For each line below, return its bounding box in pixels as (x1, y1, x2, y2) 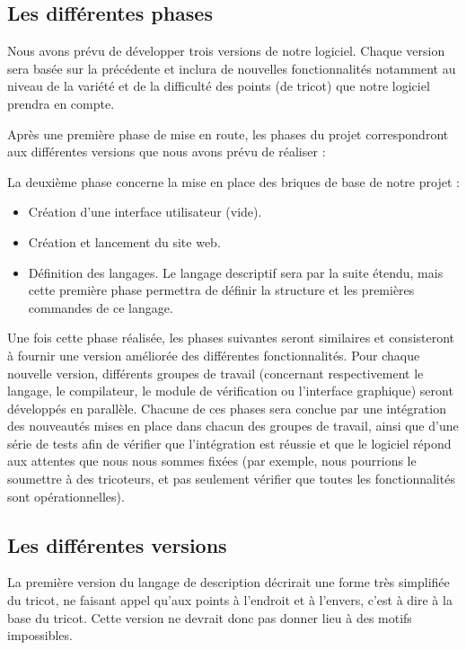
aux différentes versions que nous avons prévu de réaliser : (7, 142, 326, 161)
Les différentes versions (7, 530, 227, 558)
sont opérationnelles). (7, 486, 125, 505)
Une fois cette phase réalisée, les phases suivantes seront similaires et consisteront (7, 328, 455, 347)
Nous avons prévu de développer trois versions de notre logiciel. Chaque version (7, 41, 445, 60)
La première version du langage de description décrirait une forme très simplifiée (7, 573, 450, 592)
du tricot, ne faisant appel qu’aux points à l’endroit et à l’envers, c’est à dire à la (7, 591, 453, 610)
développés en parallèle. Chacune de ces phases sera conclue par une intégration (7, 398, 446, 417)
